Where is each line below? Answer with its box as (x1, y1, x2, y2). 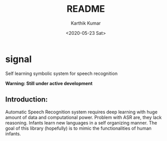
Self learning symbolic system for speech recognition (5, 70, 118, 76)
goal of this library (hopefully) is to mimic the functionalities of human (5, 125, 152, 131)
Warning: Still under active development (5, 80, 93, 86)
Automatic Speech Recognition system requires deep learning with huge (5, 109, 158, 115)
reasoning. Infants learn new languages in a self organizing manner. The (5, 119, 157, 126)
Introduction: (5, 95, 48, 104)
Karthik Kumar (70, 20, 101, 26)
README (66, 3, 105, 15)
